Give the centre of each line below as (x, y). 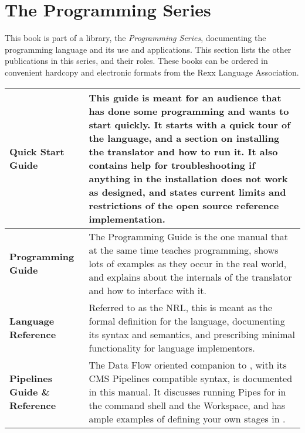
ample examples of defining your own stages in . (187, 418)
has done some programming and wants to (189, 111)
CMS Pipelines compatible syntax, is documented (191, 378)
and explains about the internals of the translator (190, 277)
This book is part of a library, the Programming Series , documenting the (135, 38)
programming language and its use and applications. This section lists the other (148, 49)
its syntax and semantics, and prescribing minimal (192, 334)
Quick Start (37, 151)
